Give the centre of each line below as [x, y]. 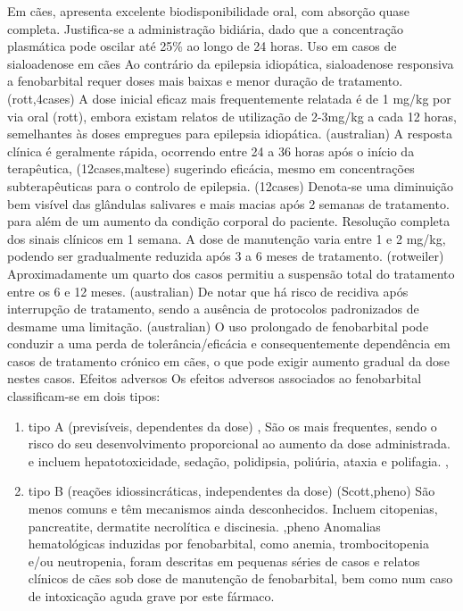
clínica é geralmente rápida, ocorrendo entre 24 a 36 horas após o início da [211, 151]
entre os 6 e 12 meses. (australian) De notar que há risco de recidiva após [208, 291]
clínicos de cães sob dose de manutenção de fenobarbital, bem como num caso [240, 578]
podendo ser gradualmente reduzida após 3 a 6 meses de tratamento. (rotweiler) [226, 256]
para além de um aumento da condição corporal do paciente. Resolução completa [229, 221]
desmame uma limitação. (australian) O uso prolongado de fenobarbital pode [218, 326]
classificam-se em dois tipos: [84, 396]
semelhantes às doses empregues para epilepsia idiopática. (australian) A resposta [230, 134]
